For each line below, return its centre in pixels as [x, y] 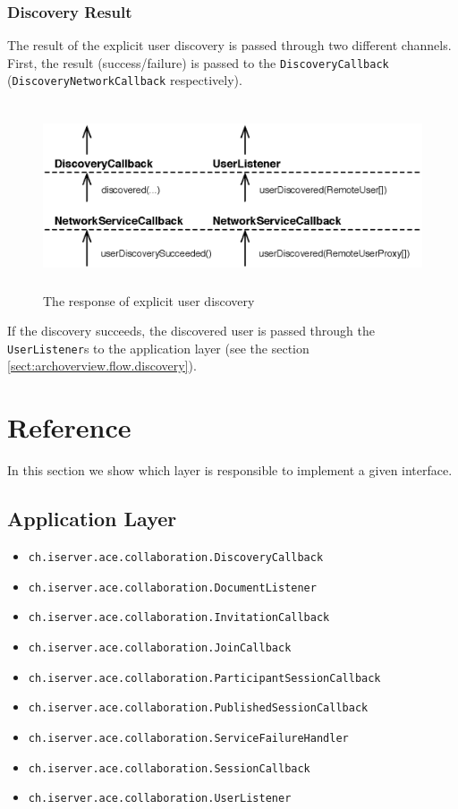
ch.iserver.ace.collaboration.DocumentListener [172, 588]
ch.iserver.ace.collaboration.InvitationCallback [179, 618]
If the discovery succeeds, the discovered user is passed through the [191, 331]
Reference [69, 427]
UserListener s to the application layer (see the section [158, 348]
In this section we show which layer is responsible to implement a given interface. [230, 470]
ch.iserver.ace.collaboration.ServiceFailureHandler [188, 738]
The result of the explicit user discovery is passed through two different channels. [229, 45]
